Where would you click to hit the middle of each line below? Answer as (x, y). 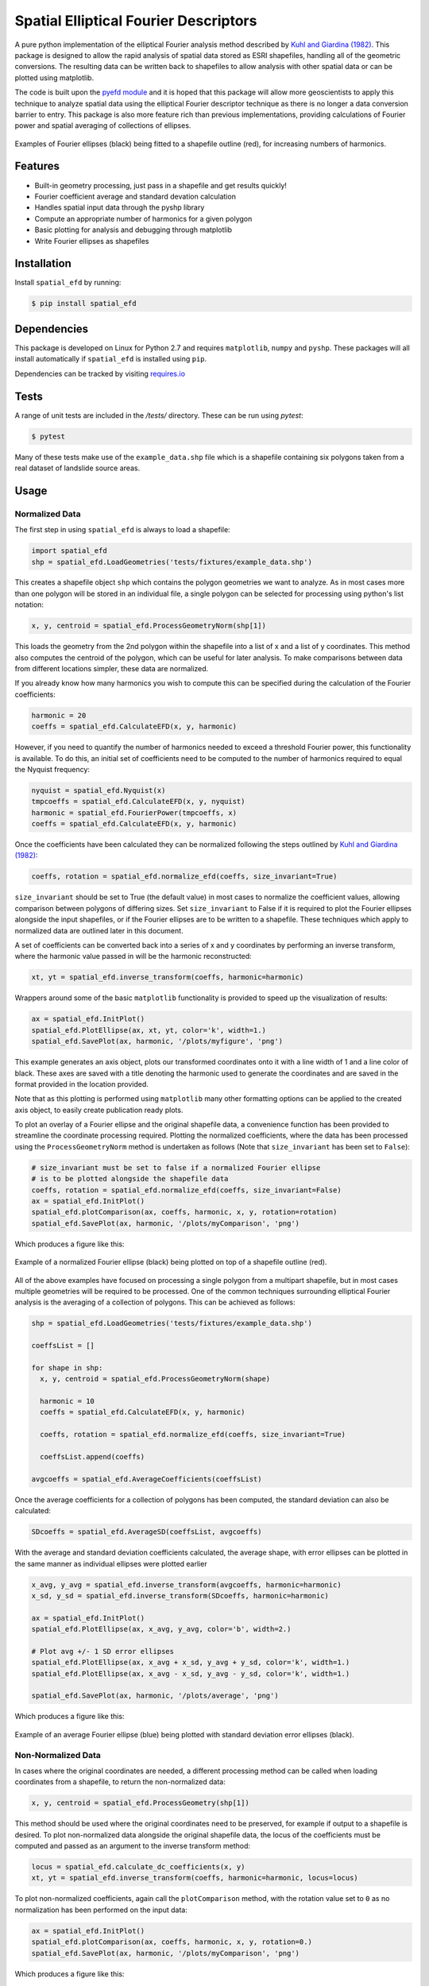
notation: (29, 605)
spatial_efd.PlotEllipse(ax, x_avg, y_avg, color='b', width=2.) (161, 1629)
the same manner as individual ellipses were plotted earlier (111, 1563)
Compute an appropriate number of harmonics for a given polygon (143, 218)
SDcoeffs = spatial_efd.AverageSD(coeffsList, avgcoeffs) (147, 1532)
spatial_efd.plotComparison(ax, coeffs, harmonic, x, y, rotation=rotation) (184, 1212)
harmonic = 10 (68, 1401)
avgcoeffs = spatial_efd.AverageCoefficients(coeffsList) (147, 1479)
